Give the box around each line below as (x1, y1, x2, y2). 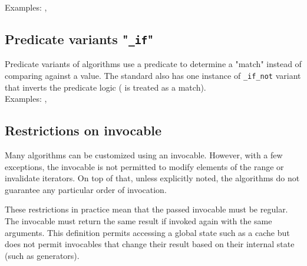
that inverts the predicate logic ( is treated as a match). (5, 81, 206, 93)
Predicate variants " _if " (5, 29, 154, 48)
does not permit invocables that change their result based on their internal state (5, 238, 295, 250)
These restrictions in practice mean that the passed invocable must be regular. (5, 203, 288, 215)
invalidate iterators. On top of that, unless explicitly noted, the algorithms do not (5, 172, 300, 184)
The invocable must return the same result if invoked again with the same (5, 214, 272, 227)
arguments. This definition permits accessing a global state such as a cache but (5, 226, 290, 238)
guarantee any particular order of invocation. (5, 183, 167, 195)
